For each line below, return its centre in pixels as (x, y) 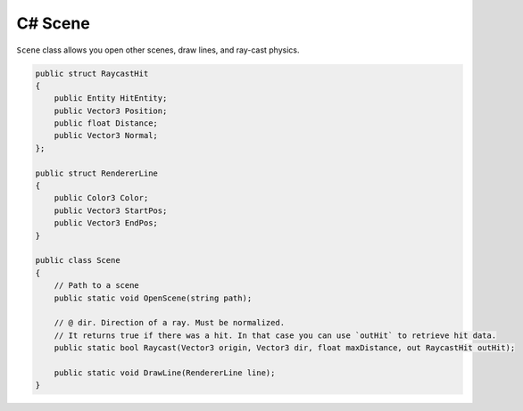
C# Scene (54, 23)
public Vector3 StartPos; (111, 210)
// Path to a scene (97, 286)
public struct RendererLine (96, 173)
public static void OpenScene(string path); (153, 298)
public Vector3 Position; (111, 111)
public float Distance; (106, 123)
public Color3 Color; (101, 198)
